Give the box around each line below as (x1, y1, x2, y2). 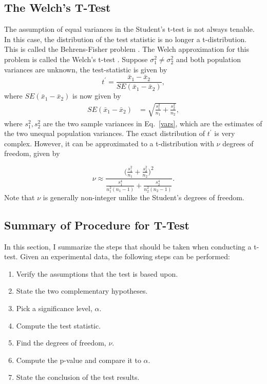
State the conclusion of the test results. (16, 372, 140, 382)
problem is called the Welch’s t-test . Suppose (4, 53, 148, 64)
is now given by (72, 90, 121, 101)
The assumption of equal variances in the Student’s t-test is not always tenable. (4, 24, 255, 34)
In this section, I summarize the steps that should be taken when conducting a (4, 241, 252, 252)
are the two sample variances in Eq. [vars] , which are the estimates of (43, 118, 262, 128)
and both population (176, 53, 241, 64)
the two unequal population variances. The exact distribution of (4, 128, 205, 139)
